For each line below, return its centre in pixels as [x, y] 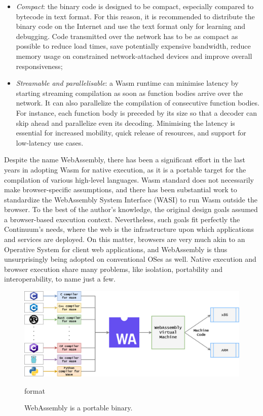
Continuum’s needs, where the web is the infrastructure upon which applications [129, 229]
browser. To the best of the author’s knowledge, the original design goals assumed [131, 209]
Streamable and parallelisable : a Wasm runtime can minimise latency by [127, 83]
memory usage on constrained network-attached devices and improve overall [134, 56]
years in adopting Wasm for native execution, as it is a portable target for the [125, 169]
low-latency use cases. [50, 142]
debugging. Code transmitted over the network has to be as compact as [127, 36]
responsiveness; [39, 66]
